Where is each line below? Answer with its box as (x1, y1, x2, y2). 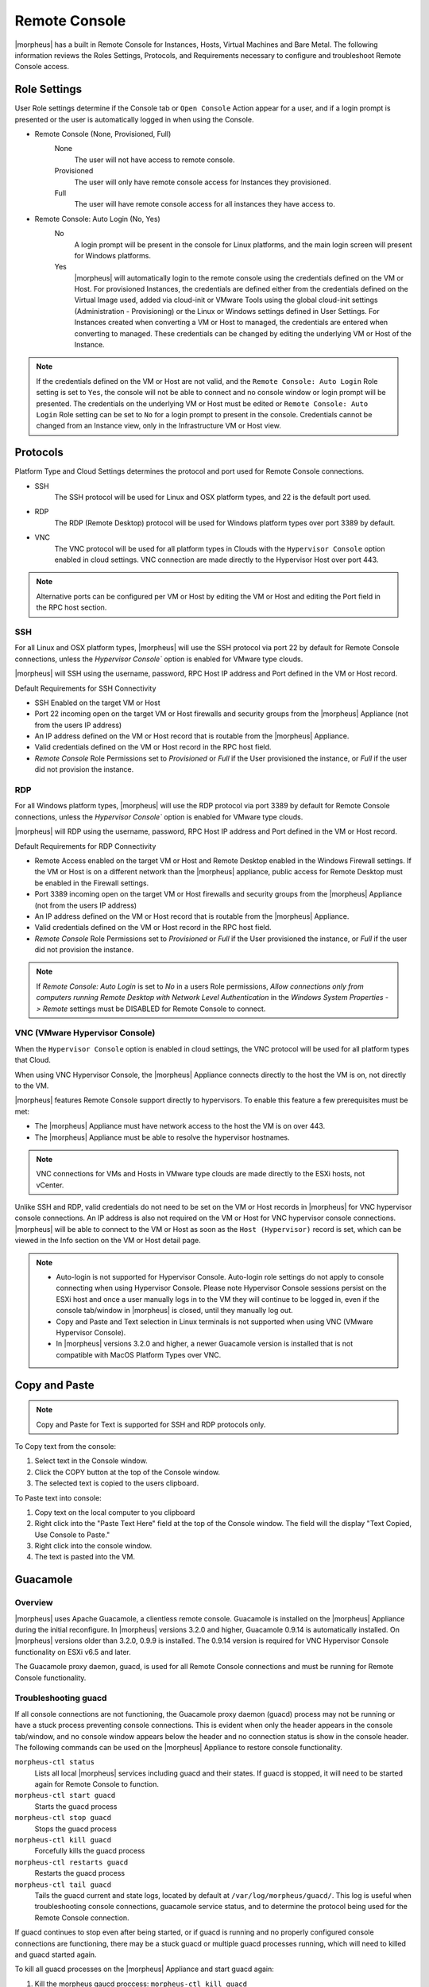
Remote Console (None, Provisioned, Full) (34, 130, 172, 139)
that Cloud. (14, 1055, 52, 1065)
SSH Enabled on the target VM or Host (34, 698, 160, 707)
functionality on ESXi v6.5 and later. (14, 1647, 131, 1656)
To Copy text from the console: (14, 1441, 117, 1451)
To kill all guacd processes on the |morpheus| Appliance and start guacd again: (14, 1964, 274, 1974)
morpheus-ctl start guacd (14, 1791, 116, 1800)
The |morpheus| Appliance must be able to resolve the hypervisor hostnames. (34, 1133, 290, 1142)
